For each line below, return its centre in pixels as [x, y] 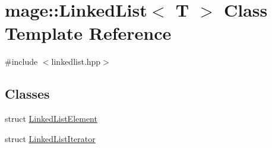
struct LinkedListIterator [50, 138]
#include [21, 62]
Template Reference [88, 33]
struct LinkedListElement [51, 119]
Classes [27, 94]
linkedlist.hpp [76, 62]
